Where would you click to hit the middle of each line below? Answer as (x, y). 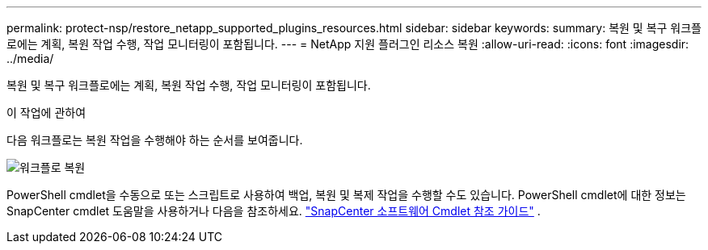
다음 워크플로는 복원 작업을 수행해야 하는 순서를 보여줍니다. (155, 140)
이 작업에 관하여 (46, 112)
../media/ (30, 58)
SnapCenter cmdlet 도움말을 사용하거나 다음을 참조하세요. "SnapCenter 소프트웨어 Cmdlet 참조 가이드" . (274, 211)
